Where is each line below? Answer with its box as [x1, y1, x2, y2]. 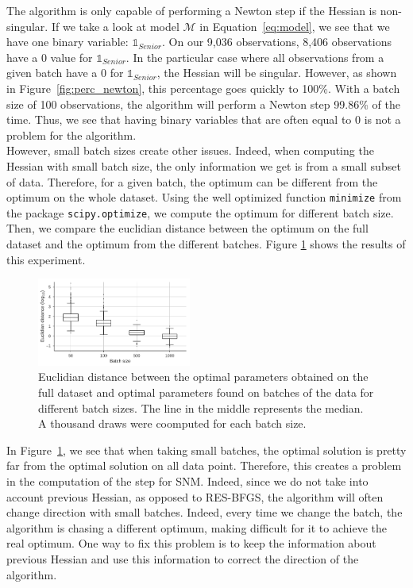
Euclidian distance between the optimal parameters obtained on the [38, 368, 369, 385]
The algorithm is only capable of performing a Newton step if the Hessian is [6, 2, 376, 18]
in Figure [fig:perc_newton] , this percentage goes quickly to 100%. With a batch [6, 79, 400, 96]
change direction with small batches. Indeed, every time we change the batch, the [6, 504, 403, 521]
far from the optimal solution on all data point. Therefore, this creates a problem [6, 457, 402, 474]
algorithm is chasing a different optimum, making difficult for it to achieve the [6, 519, 387, 536]
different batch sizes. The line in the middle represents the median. [38, 399, 364, 416]
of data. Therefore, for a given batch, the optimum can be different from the [6, 173, 378, 190]
